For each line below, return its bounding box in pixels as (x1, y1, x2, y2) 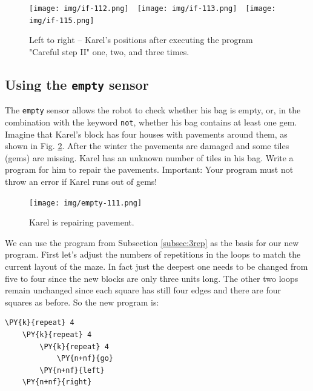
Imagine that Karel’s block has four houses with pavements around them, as (5, 127, 288, 140)
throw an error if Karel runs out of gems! (5, 175, 157, 187)
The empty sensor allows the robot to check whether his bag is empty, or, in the (5, 104, 301, 116)
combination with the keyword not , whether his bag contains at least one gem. (5, 115, 297, 128)
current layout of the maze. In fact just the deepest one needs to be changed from (5, 260, 308, 272)
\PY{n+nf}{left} (39, 366, 105, 375)
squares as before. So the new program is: (5, 295, 159, 308)
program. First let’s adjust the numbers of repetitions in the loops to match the (5, 248, 301, 261)
